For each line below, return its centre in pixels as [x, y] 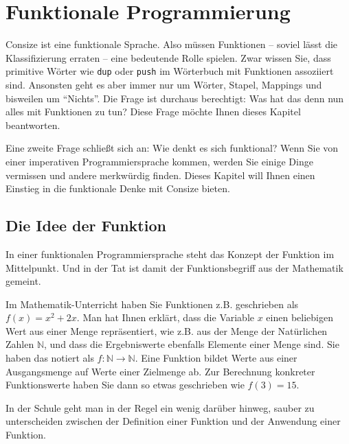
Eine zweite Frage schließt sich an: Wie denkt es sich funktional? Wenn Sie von [172, 148]
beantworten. [33, 125]
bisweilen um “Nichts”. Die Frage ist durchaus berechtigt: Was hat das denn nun [175, 98]
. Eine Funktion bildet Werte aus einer [216, 358]
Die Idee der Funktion [86, 225]
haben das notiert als [50, 358]
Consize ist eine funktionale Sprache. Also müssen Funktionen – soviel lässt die [172, 44]
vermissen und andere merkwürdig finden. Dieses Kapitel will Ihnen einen [160, 175]
